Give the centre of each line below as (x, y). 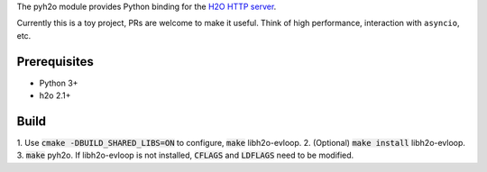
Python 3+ (59, 83)
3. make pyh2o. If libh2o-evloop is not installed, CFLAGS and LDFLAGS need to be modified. (185, 155)
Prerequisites (55, 62)
